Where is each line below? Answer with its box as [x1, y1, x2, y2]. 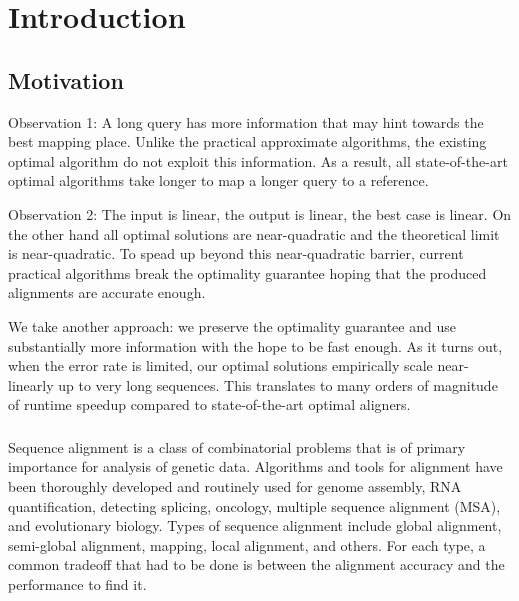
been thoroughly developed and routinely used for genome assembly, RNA [8, 476, 462, 496]
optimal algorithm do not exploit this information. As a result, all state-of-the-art [8, 150, 508, 171]
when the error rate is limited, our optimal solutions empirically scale [8, 355, 433, 376]
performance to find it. [8, 573, 147, 594]
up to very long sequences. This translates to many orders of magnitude [58, 374, 498, 395]
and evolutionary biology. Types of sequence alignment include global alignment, [8, 515, 502, 536]
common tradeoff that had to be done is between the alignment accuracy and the [8, 554, 505, 575]
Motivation [8, 64, 124, 95]
